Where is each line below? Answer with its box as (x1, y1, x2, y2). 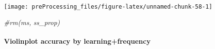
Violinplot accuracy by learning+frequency (4, 36, 151, 46)
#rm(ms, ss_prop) (4, 17, 60, 27)
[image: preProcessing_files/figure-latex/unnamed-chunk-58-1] (4, 3, 213, 10)
